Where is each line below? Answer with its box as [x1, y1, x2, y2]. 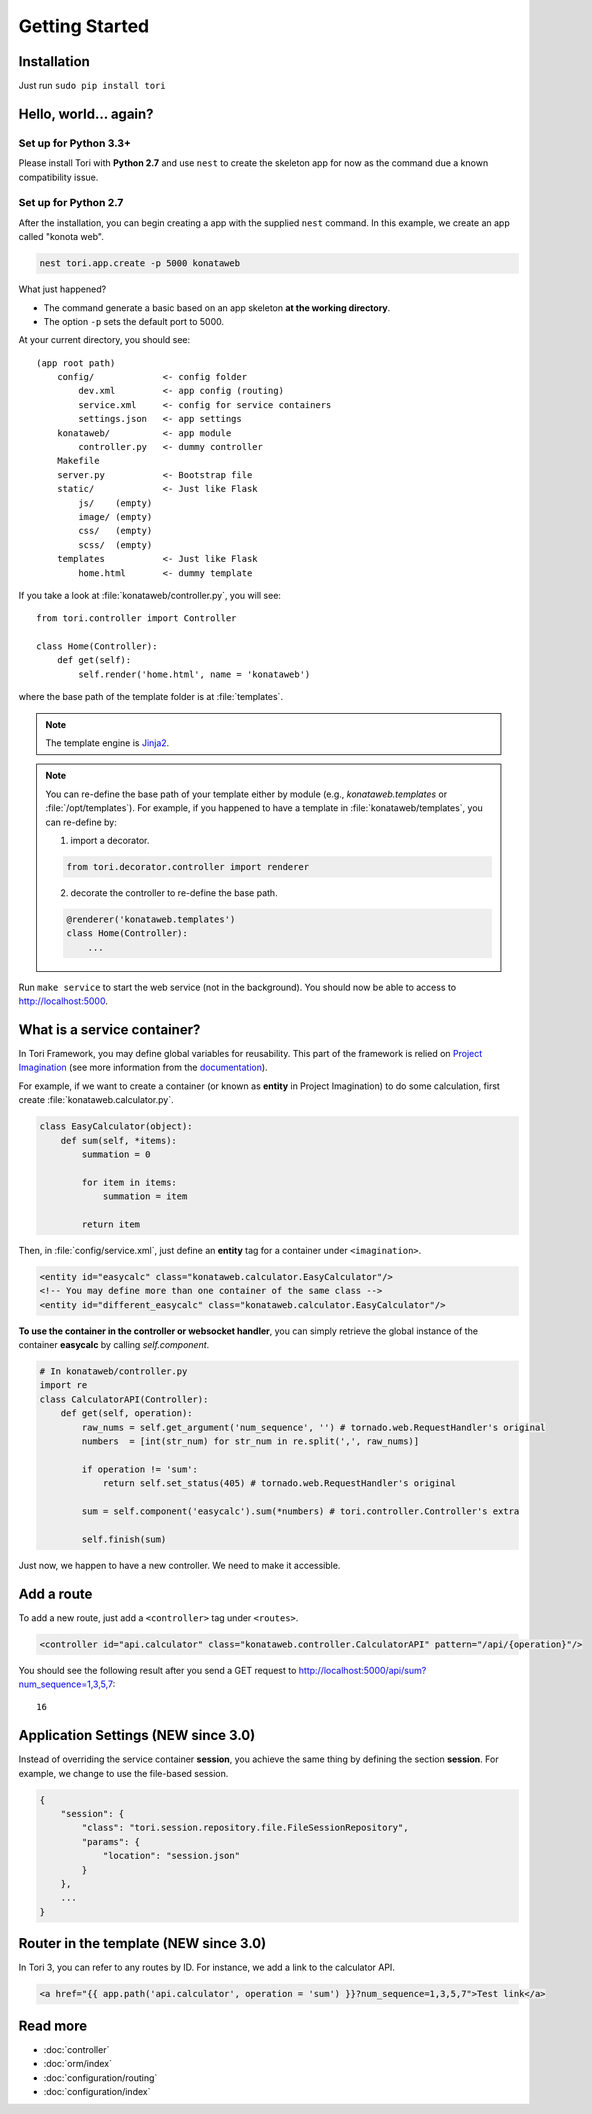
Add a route [18, 1585, 93, 1602]
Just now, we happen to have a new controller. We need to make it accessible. [18, 1559, 341, 1571]
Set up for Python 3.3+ [18, 136, 132, 150]
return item [81, 1218, 140, 1230]
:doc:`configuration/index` [43, 2085, 151, 2097]
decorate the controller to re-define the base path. [70, 886, 279, 899]
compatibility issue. [18, 171, 99, 183]
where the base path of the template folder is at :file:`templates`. [18, 691, 284, 703]
